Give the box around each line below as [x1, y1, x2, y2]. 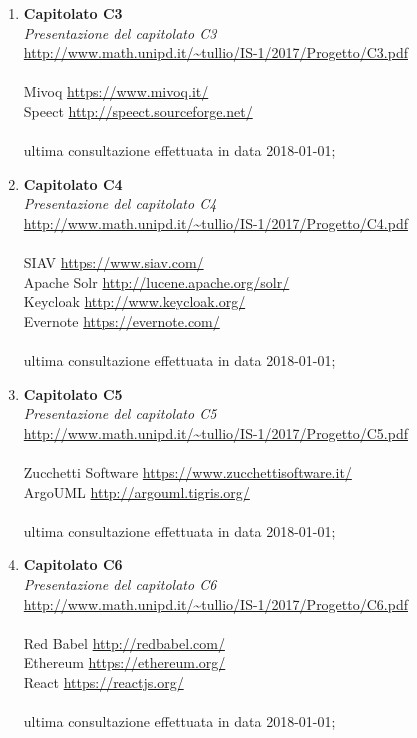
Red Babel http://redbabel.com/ [23, 632, 225, 653]
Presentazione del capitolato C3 [23, 22, 217, 43]
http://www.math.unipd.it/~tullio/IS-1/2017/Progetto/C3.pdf [23, 42, 408, 63]
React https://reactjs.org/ [23, 672, 184, 692]
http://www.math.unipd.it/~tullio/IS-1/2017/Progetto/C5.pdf [23, 422, 408, 443]
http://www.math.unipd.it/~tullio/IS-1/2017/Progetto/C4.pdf [23, 212, 408, 233]
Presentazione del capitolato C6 [23, 574, 217, 595]
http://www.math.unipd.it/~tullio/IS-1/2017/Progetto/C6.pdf [23, 593, 408, 614]
